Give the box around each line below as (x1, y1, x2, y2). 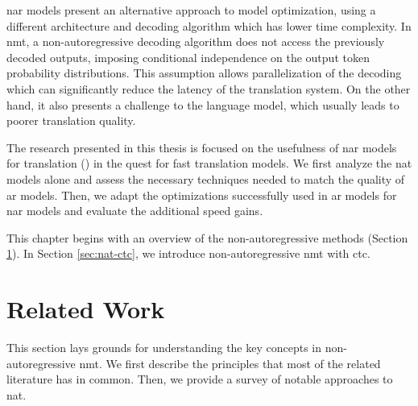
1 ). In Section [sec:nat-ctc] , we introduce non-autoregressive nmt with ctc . (6, 245, 370, 262)
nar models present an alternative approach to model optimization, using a (6, 2, 376, 18)
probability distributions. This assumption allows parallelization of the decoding (6, 64, 402, 81)
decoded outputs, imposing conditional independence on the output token (6, 48, 370, 65)
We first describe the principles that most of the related (106, 354, 381, 371)
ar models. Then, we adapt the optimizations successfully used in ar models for (6, 186, 397, 203)
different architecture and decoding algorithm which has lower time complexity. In (6, 17, 412, 34)
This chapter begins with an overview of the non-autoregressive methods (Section (6, 229, 408, 246)
